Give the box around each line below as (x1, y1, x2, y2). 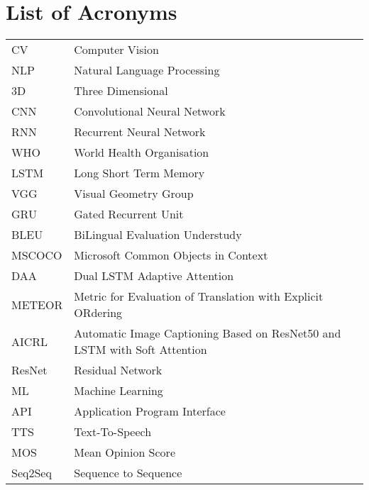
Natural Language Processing (74, 62, 220, 79)
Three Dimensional (74, 82, 168, 99)
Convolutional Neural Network (74, 103, 226, 120)
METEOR (11, 296, 63, 313)
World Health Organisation (74, 144, 209, 161)
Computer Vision (74, 41, 159, 58)
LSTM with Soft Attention (74, 341, 207, 358)
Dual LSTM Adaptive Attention (74, 267, 234, 284)
